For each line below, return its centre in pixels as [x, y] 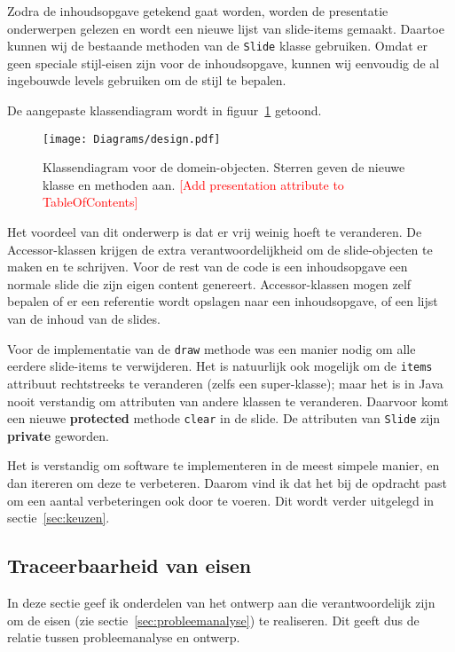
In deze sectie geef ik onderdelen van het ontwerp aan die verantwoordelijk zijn [221, 602]
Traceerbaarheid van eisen [129, 566]
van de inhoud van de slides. [84, 319]
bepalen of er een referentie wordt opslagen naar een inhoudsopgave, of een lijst [223, 301]
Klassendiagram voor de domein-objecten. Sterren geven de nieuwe [224, 167]
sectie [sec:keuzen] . [59, 518]
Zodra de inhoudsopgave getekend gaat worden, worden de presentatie [198, 11]
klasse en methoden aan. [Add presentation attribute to [193, 184]
